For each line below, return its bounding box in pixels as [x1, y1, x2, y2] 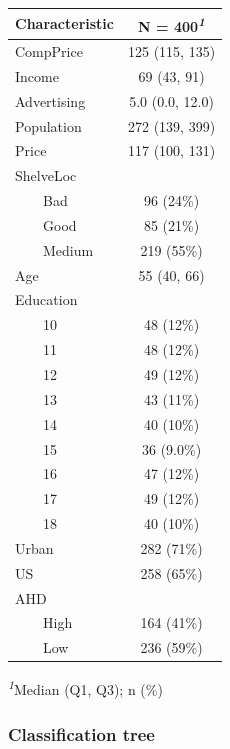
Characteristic [15, 13, 114, 34]
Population [15, 115, 82, 136]
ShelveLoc [15, 165, 77, 186]
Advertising [15, 90, 86, 111]
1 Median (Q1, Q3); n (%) [8, 676, 163, 699]
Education [15, 289, 78, 310]
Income [15, 65, 59, 86]
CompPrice [15, 41, 83, 61]
